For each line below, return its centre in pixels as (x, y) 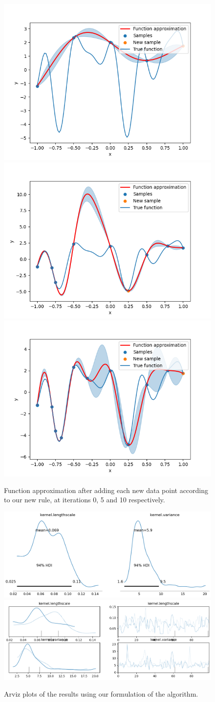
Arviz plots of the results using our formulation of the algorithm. (101, 694)
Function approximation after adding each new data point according (106, 490)
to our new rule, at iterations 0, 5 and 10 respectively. (85, 500)
